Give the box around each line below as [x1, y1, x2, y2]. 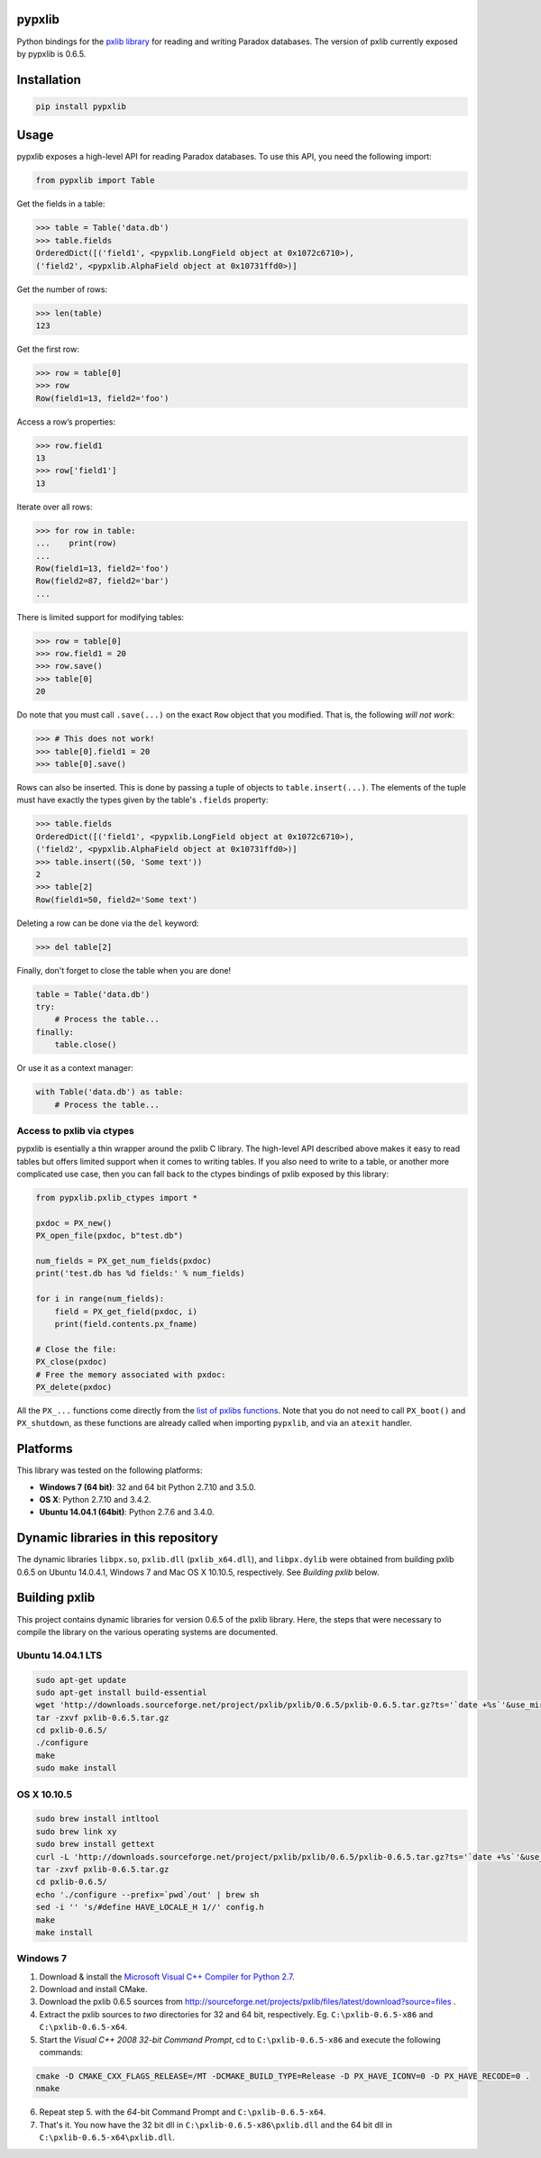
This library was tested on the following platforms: [16, 1465, 203, 1476]
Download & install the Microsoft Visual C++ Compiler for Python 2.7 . [39, 1971, 295, 1982]
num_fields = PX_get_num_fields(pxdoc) [35, 1256, 212, 1266]
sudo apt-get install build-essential [35, 1687, 207, 1697]
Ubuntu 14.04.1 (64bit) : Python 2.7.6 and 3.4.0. [39, 1506, 215, 1518]
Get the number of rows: [16, 284, 108, 295]
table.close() [54, 1039, 117, 1050]
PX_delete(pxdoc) [35, 1382, 113, 1392]
